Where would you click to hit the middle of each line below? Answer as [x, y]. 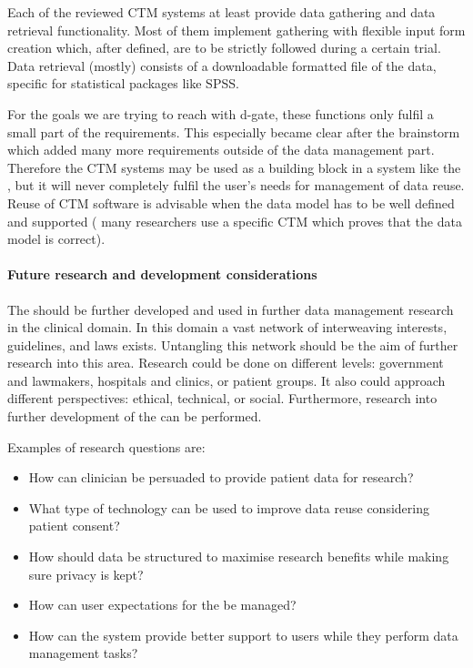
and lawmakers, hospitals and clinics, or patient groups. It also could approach [226, 380]
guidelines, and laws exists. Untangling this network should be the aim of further [233, 344]
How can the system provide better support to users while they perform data [243, 635]
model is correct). [56, 239]
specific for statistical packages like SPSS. [123, 83]
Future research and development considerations [162, 274]
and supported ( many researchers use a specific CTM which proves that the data [235, 221]
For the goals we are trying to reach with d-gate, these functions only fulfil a [221, 113]
